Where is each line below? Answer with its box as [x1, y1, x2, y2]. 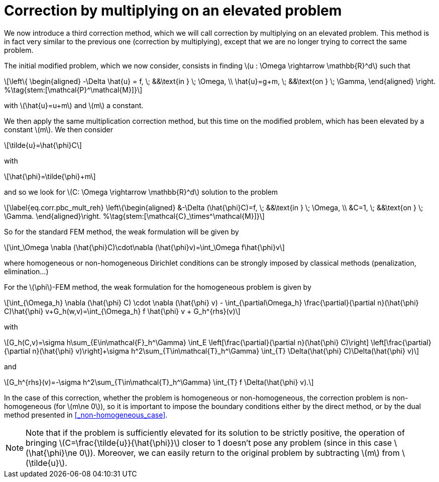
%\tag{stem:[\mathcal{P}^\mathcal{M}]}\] [4, 85, 143, 94]
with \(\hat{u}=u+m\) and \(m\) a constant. [4, 101, 144, 110]
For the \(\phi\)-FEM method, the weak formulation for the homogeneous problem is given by [4, 282, 311, 291]
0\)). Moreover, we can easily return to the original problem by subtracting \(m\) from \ [79, 447, 405, 458]
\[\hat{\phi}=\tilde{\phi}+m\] [4, 172, 96, 181]
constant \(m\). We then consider [4, 125, 114, 134]
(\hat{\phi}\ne [26, 447, 77, 458]
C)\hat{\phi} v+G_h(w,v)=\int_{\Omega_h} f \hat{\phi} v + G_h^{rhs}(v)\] [4, 306, 241, 315]
